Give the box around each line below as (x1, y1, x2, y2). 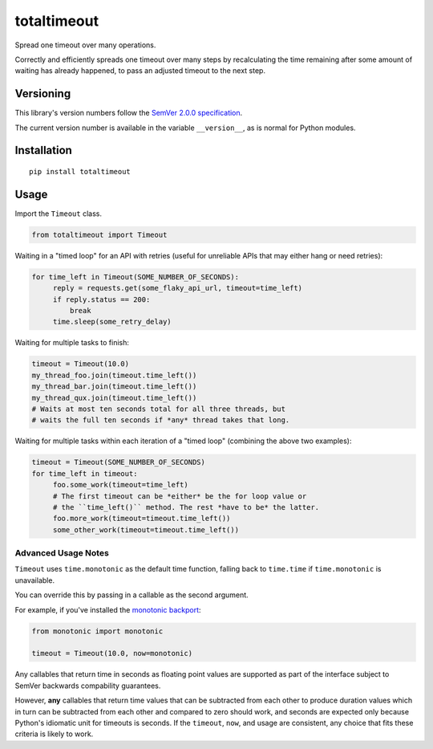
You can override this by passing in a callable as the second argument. (14, 590, 249, 600)
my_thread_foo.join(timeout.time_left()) (31, 370, 197, 380)
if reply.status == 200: (52, 295, 151, 304)
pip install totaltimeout (29, 167, 132, 177)
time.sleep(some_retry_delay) (52, 317, 172, 327)
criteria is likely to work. (14, 729, 94, 739)
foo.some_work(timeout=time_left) (52, 480, 188, 490)
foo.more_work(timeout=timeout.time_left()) (52, 514, 231, 523)
